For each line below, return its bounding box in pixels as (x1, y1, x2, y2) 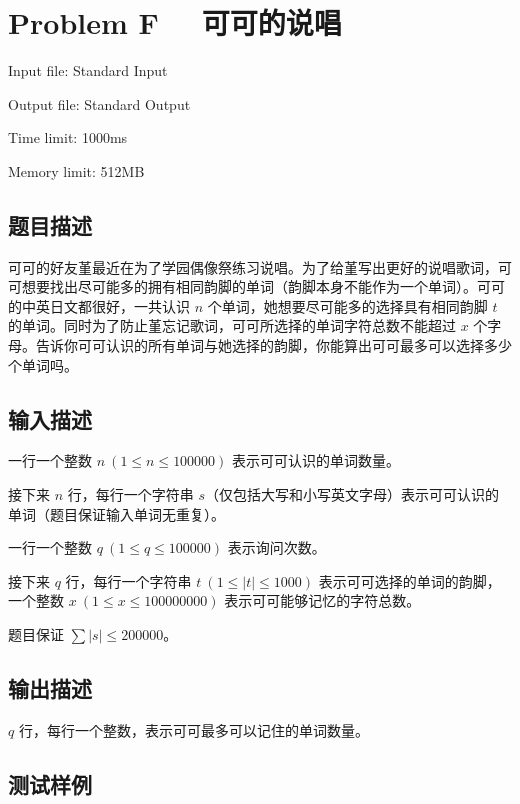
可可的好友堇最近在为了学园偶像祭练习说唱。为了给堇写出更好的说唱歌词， (8, 256, 498, 277)
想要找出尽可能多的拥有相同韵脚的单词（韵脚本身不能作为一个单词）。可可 (21, 276, 505, 297)
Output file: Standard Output (8, 93, 191, 114)
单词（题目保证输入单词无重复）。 (8, 503, 225, 524)
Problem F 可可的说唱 (8, 2, 342, 43)
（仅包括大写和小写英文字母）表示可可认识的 (204, 484, 499, 505)
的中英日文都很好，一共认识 (8, 295, 190, 316)
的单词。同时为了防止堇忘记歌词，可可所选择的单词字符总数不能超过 (8, 315, 456, 336)
